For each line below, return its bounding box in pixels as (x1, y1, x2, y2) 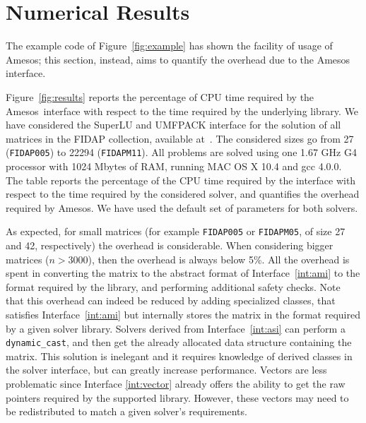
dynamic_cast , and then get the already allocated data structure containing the (6, 335, 352, 350)
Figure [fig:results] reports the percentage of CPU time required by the (6, 89, 314, 104)
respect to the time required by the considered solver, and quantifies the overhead (6, 186, 360, 201)
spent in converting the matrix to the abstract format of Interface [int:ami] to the (6, 266, 360, 280)
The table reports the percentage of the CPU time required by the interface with (6, 172, 356, 187)
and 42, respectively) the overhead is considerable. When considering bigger (6, 237, 333, 252)
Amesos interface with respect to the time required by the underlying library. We (6, 103, 359, 118)
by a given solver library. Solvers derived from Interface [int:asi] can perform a (6, 321, 346, 335)
